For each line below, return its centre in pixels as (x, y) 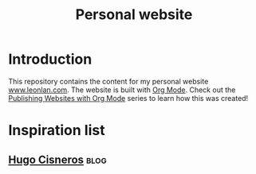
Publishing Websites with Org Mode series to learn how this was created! (128, 98)
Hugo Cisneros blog (57, 159)
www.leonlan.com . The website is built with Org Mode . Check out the (122, 90)
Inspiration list (57, 131)
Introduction (50, 59)
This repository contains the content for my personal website (108, 81)
